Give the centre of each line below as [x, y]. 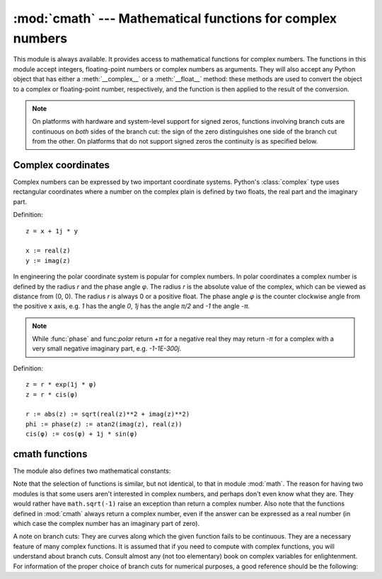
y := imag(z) [48, 261]
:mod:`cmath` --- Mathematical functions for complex [175, 18]
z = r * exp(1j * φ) [61, 385]
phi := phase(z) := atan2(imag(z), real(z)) [104, 424]
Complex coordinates [61, 165]
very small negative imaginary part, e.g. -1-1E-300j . [107, 349]
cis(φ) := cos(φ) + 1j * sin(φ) [82, 434]
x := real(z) [48, 251]
